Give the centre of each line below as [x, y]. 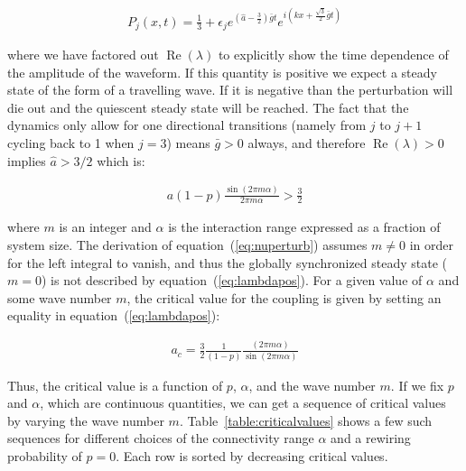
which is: [121, 160]
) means [188, 142]
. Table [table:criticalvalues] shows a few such [306, 420]
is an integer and [105, 227]
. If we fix [417, 385]
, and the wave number [312, 385]
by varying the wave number [86, 420]
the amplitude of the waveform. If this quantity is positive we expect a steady [222, 72]
